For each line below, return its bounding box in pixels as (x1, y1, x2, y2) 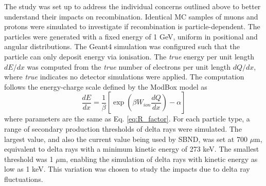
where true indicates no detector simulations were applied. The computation (4, 71, 244, 82)
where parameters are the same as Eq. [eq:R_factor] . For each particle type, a (4, 113, 250, 124)
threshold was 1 (4, 153, 54, 164)
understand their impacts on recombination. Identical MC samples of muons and (4, 11, 258, 22)
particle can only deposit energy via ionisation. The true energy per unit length (4, 51, 255, 61)
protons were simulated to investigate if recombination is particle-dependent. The (4, 21, 260, 32)
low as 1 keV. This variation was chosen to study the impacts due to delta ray (4, 163, 250, 174)
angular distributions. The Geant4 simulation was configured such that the (4, 41, 240, 52)
